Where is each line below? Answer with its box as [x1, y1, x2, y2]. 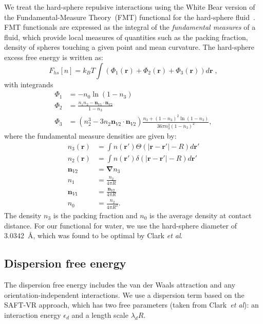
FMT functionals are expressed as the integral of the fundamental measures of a [4, 22, 256, 32]
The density [4, 210, 42, 221]
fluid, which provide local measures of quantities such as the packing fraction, [4, 31, 248, 42]
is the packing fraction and [53, 210, 138, 221]
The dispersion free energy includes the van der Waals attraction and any [4, 279, 236, 290]
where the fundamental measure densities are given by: [4, 130, 177, 141]
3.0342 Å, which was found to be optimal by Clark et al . [4, 230, 183, 241]
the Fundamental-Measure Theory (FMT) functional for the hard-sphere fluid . [4, 11, 255, 22]
